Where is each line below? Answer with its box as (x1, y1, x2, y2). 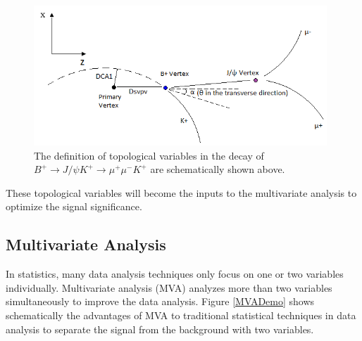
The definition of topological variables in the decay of (34, 148, 264, 162)
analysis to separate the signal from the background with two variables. (6, 321, 314, 336)
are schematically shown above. (150, 162, 285, 176)
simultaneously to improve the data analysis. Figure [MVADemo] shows (6, 294, 315, 309)
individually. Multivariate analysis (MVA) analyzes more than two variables (6, 280, 332, 295)
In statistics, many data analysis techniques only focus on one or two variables (6, 266, 344, 281)
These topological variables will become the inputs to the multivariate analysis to (6, 185, 357, 200)
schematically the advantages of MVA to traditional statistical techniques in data (6, 307, 356, 322)
